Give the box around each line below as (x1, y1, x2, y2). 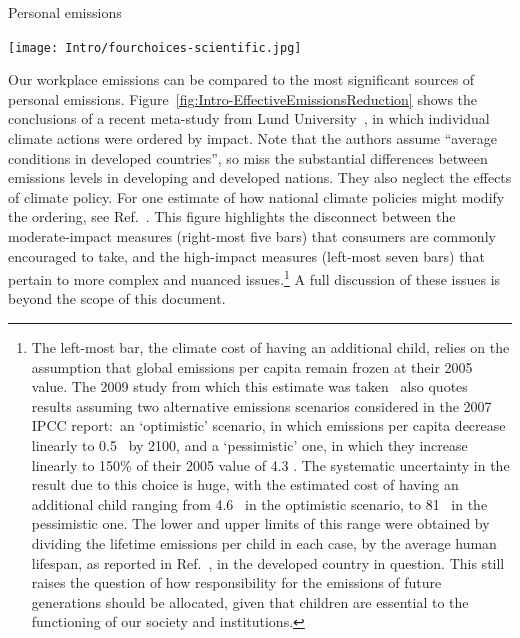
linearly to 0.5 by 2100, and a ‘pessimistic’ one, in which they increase (31, 435, 468, 455)
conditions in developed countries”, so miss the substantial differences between (8, 147, 488, 168)
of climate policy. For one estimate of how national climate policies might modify (8, 186, 505, 207)
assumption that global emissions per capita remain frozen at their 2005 (31, 356, 473, 377)
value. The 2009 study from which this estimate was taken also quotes (31, 376, 468, 397)
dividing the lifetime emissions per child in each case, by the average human (31, 532, 497, 553)
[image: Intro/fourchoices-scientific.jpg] (8, 40, 302, 55)
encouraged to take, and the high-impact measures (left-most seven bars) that (8, 245, 485, 266)
